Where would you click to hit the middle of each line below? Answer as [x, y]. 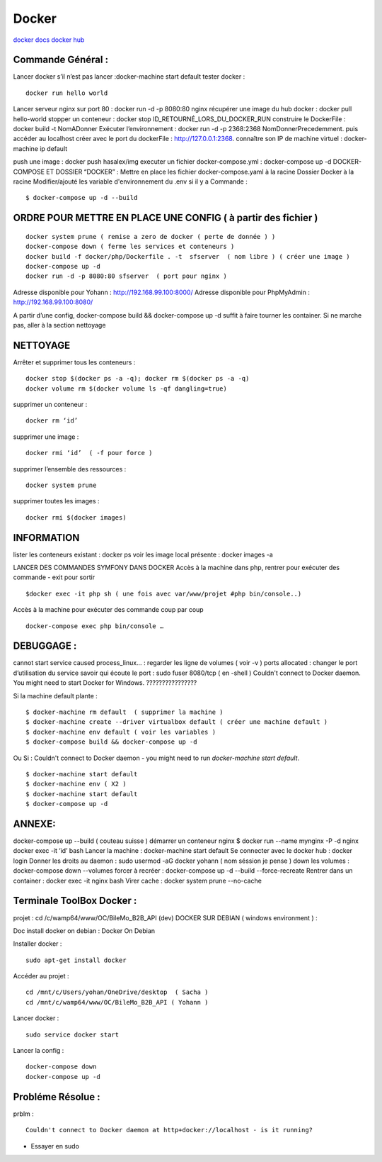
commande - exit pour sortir [54, 577]
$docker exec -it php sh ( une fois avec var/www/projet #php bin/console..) [164, 593]
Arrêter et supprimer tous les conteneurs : [74, 362]
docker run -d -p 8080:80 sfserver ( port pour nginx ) [127, 276]
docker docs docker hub [49, 40]
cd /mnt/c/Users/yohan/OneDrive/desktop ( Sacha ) [117, 992]
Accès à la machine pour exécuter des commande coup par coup [109, 610]
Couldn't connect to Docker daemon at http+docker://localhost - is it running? [169, 1130]
